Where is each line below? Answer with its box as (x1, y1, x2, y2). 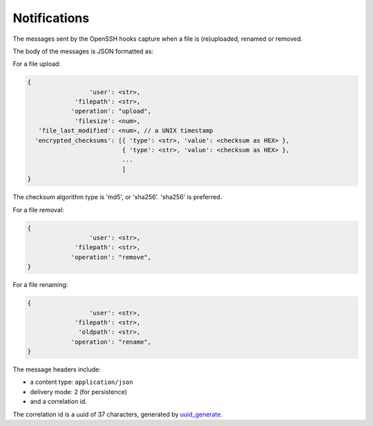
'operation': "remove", (70, 253, 152, 261)
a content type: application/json (30, 378, 134, 387)
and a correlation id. (30, 398, 88, 406)
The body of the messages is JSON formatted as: (12, 47, 154, 55)
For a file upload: (12, 59, 61, 68)
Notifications (12, 10, 90, 26)
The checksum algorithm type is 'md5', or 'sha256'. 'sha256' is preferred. (12, 193, 222, 201)
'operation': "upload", (70, 107, 152, 115)
